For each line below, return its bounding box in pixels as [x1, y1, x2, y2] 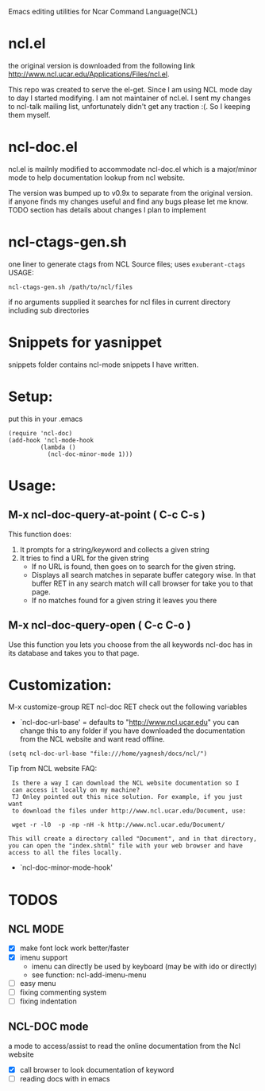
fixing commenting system [19, 987, 107, 997]
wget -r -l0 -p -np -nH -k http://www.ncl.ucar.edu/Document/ [11, 821, 225, 829]
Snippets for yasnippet [8, 333, 163, 351]
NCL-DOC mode [8, 1020, 89, 1034]
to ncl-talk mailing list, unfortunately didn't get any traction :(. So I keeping [8, 101, 251, 111]
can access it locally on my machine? [11, 786, 140, 794]
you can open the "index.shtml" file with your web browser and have [8, 842, 244, 850]
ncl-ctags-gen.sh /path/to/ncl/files [8, 282, 133, 291]
